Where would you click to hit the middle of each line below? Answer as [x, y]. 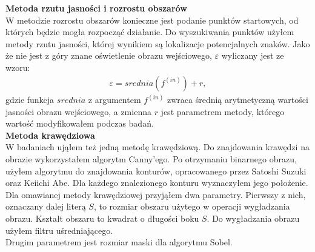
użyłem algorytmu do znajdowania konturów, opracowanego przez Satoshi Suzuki [156, 171]
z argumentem [114, 100]
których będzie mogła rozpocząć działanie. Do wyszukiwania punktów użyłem [150, 32]
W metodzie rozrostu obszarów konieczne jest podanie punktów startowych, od [152, 20]
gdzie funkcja [30, 100]
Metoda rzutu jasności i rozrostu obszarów [96, 8]
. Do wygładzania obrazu [253, 218]
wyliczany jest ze [253, 55]
